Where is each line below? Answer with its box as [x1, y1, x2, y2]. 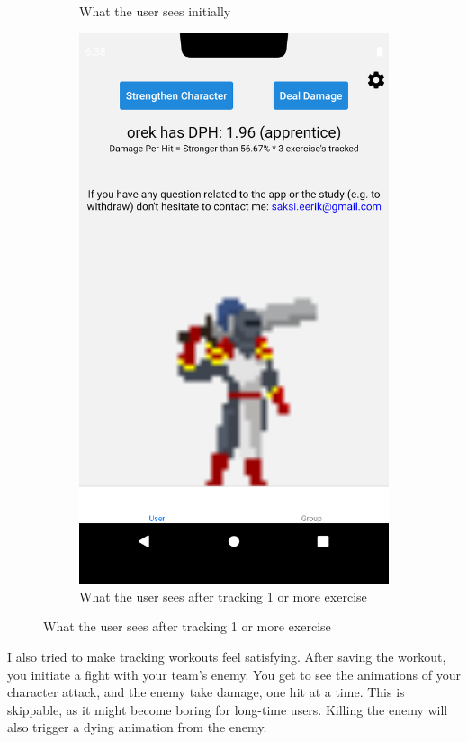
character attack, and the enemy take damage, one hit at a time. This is [7, 683, 405, 701]
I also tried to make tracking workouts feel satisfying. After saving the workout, [7, 647, 446, 665]
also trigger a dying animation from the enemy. [7, 718, 267, 737]
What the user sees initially [79, 2, 231, 20]
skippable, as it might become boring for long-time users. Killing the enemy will [7, 700, 448, 719]
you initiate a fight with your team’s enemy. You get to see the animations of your [7, 665, 461, 683]
